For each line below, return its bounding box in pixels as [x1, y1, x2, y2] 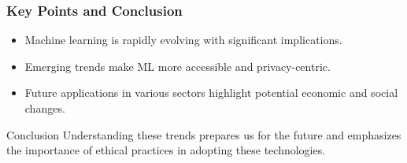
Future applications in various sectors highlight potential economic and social [24, 84, 398, 101]
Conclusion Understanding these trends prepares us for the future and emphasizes [6, 126, 401, 143]
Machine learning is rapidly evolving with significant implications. [24, 31, 342, 48]
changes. [24, 100, 65, 116]
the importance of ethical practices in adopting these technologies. [6, 142, 326, 158]
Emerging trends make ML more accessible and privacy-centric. [24, 57, 331, 74]
